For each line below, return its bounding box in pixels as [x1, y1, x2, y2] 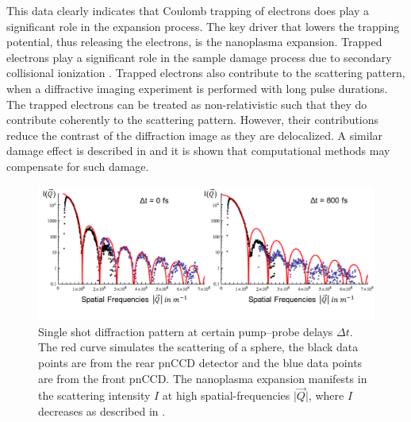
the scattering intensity [38, 387, 151, 404]
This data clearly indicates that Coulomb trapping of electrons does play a [6, 2, 369, 18]
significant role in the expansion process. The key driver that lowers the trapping [6, 17, 400, 34]
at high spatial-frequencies [162, 387, 290, 404]
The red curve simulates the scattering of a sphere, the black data [38, 339, 359, 355]
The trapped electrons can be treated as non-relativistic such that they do [6, 95, 367, 112]
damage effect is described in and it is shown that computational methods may [6, 142, 390, 159]
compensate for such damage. [6, 157, 149, 174]
